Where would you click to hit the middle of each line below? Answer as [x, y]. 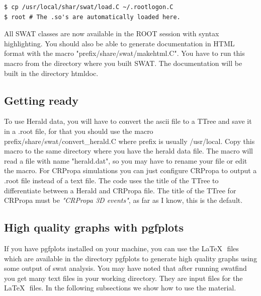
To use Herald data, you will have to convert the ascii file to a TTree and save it [128, 121]
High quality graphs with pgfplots [94, 227]
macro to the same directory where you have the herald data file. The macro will [128, 151]
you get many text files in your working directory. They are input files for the [123, 278]
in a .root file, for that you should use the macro [79, 131]
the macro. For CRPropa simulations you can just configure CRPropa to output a [130, 170]
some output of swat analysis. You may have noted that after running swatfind [125, 268]
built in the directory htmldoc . [51, 73]
